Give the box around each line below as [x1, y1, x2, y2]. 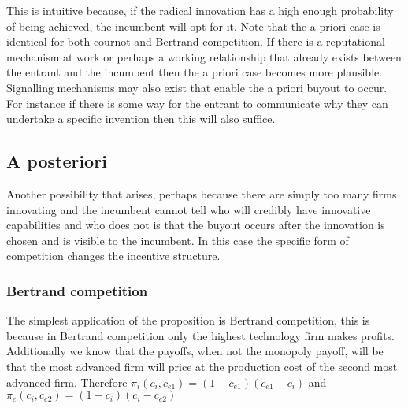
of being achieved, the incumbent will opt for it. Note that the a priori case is [6, 17, 380, 34]
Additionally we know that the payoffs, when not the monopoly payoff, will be [6, 343, 384, 359]
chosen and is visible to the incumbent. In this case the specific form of [6, 232, 349, 248]
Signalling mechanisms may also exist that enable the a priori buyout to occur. [6, 79, 388, 95]
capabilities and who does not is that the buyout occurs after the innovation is [6, 217, 385, 233]
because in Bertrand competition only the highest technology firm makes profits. [6, 327, 395, 343]
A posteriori [6, 149, 107, 173]
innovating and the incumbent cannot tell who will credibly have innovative [6, 201, 371, 217]
